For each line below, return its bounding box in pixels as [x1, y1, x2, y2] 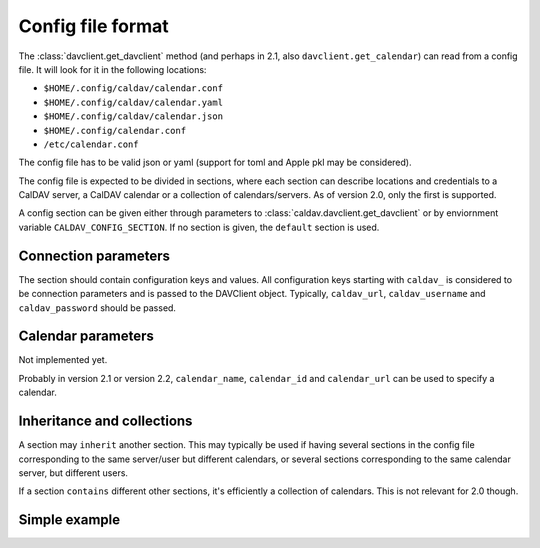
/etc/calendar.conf [43, 138, 139, 150]
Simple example [18, 511, 121, 529]
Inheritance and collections [18, 413, 193, 430]
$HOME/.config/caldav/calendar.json [43, 111, 224, 122]
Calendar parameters [18, 328, 155, 345]
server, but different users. [18, 466, 129, 479]
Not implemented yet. [18, 354, 108, 366]
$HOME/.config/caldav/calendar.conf [43, 83, 224, 94]
